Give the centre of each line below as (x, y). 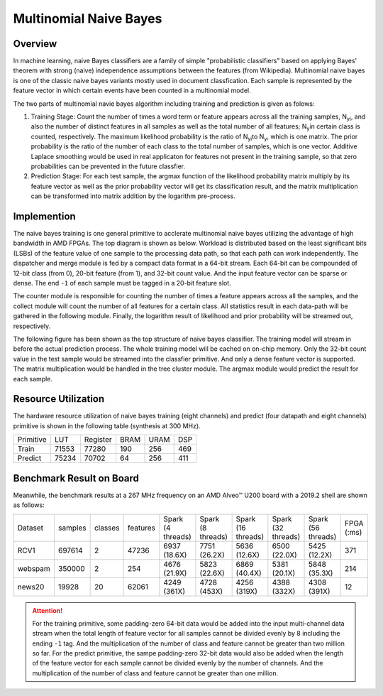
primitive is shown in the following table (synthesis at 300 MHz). (107, 425)
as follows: (29, 505)
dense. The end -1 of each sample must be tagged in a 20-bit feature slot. (122, 283)
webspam (34, 568)
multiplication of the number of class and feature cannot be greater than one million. (155, 673)
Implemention (44, 216)
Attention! (48, 610)
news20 (31, 587)
